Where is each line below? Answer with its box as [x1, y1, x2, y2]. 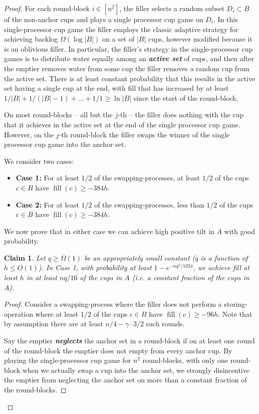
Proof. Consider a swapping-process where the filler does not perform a [4, 299, 222, 309]
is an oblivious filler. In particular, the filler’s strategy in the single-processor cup [4, 43, 253, 54]
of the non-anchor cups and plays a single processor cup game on [4, 14, 203, 24]
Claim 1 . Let [4, 252, 46, 263]
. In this [213, 14, 238, 24]
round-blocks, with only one [142, 355, 228, 365]
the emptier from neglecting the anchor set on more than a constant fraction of [4, 374, 247, 385]
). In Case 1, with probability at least [38, 262, 152, 273]
